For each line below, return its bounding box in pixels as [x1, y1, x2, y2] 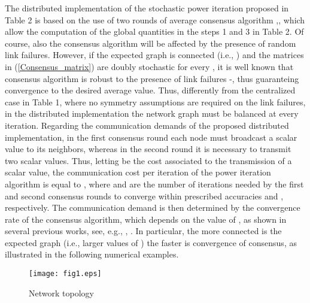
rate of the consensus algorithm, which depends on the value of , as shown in [5, 213, 287, 225]
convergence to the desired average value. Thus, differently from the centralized [5, 84, 296, 96]
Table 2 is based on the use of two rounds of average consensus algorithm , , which [5, 13, 305, 26]
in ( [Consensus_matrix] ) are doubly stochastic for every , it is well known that [5, 60, 294, 72]
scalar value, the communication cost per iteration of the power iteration [5, 166, 271, 178]
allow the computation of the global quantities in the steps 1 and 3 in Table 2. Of [5, 25, 304, 38]
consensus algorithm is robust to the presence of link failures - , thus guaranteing [5, 72, 299, 84]
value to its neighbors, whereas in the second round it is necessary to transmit [5, 143, 291, 155]
